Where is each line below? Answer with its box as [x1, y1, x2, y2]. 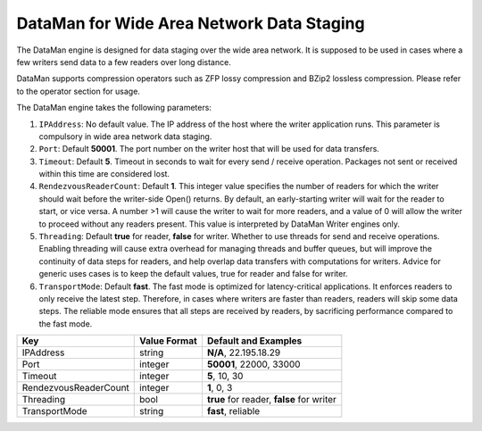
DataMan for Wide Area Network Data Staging [16, 13, 365, 33]
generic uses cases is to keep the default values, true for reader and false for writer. [38, 269, 348, 279]
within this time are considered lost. [38, 169, 170, 179]
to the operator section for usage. [16, 86, 140, 96]
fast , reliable [206, 405, 261, 418]
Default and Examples [206, 335, 303, 347]
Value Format [139, 335, 198, 347]
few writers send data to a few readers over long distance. [16, 56, 231, 67]
